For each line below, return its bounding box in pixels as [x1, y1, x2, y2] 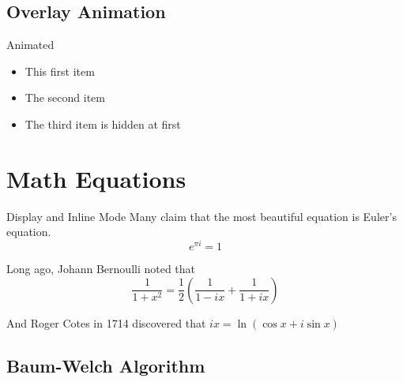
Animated [6, 36, 55, 53]
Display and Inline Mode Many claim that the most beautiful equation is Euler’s [6, 208, 397, 224]
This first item [24, 62, 95, 79]
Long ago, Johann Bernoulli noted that [6, 260, 196, 276]
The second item [24, 89, 105, 106]
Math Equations [6, 162, 186, 194]
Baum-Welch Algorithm [6, 353, 205, 377]
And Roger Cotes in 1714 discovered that [6, 314, 206, 331]
